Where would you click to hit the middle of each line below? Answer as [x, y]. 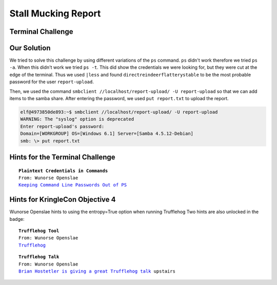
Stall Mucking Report [55, 13]
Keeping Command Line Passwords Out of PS [73, 185]
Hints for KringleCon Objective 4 [63, 199]
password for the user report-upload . [52, 82]
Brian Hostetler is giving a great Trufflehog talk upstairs [97, 271]
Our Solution [30, 48]
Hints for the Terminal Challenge [62, 157]
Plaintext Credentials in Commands [63, 170]
